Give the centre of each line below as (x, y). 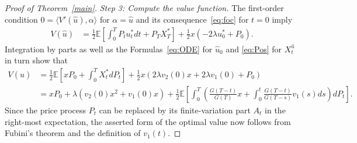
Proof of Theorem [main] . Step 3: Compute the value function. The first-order (144, 8)
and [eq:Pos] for (254, 49)
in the (275, 110)
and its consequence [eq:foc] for (192, 19)
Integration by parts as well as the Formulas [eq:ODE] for (109, 49)
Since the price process (46, 110)
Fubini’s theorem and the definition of (73, 133)
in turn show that (36, 60)
